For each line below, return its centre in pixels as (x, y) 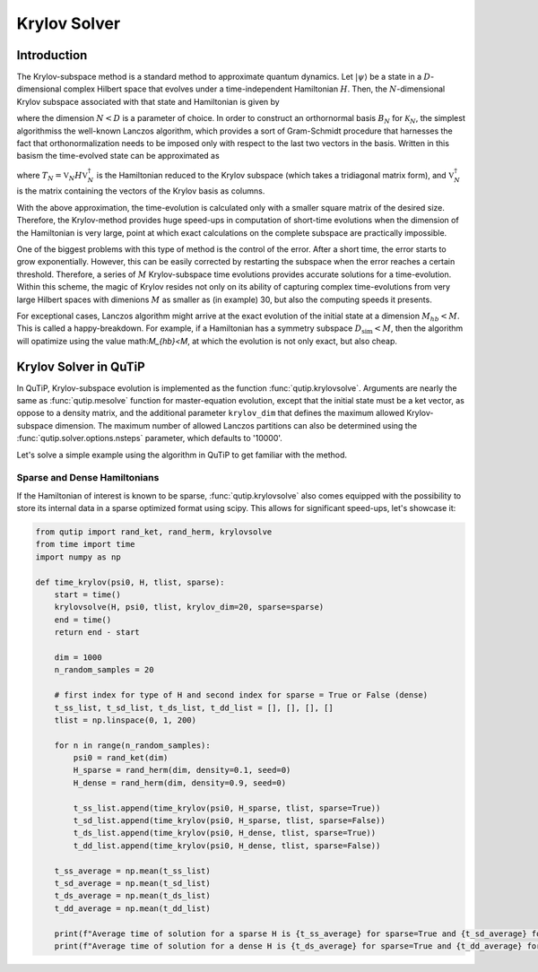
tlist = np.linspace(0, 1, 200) (126, 720)
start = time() (87, 595)
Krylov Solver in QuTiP (81, 366)
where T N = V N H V (52, 176)
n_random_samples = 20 (104, 670)
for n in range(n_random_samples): (132, 745)
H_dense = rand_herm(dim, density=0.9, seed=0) (180, 783)
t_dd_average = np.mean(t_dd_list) (132, 908)
